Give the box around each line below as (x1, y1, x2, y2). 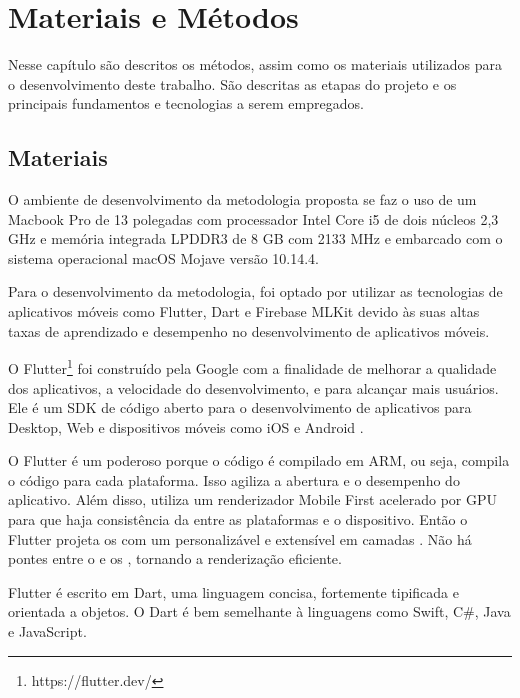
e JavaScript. (8, 621, 87, 642)
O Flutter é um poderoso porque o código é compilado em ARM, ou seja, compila (8, 450, 510, 471)
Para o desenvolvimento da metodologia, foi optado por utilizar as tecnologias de (8, 281, 503, 302)
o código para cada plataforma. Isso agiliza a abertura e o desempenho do (8, 469, 460, 490)
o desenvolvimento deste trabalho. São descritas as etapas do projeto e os (8, 73, 457, 94)
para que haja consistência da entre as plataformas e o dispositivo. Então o (8, 509, 468, 530)
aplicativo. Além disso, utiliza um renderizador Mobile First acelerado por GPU (8, 489, 498, 510)
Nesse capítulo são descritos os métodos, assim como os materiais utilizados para (8, 54, 503, 75)
